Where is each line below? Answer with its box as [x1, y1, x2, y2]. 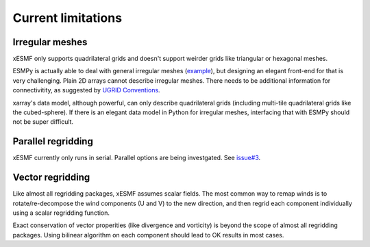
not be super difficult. [12, 118, 74, 126]
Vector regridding [12, 172, 90, 183]
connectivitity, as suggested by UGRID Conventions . [12, 86, 160, 94]
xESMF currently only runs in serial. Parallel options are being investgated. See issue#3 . [12, 154, 261, 162]
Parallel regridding [12, 135, 94, 147]
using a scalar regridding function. [12, 209, 110, 217]
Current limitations [12, 10, 123, 25]
